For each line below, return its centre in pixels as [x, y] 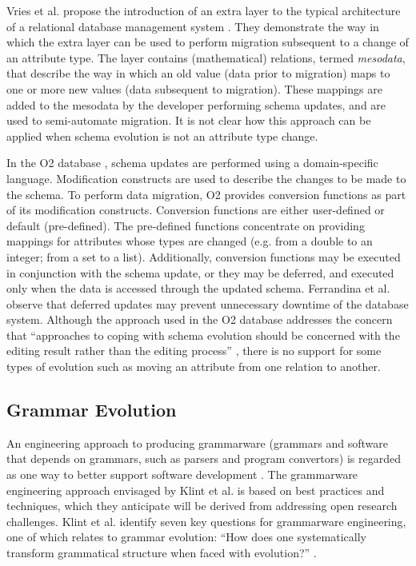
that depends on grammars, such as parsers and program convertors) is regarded [204, 458]
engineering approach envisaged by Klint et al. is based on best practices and [196, 490]
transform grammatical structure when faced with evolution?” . [162, 553]
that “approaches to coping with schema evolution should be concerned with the [203, 335]
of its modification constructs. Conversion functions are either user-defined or [196, 210]
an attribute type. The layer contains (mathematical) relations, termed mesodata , [206, 57]
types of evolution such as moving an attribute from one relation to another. [194, 367]
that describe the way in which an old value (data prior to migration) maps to [198, 73]
